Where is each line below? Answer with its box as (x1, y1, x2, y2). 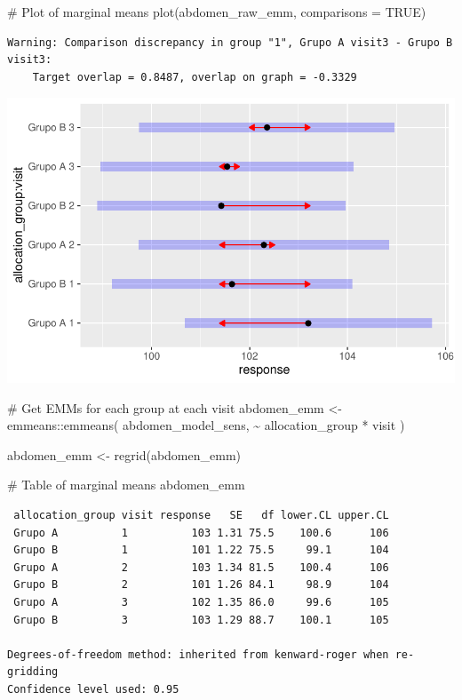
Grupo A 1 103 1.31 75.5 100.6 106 (13, 526, 389, 539)
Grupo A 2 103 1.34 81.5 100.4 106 (13, 561, 389, 574)
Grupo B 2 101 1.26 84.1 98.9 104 (13, 578, 389, 592)
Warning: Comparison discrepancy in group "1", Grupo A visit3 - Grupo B (7, 36, 453, 49)
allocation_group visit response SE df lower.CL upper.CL (13, 509, 389, 522)
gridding (7, 665, 59, 679)
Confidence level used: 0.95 (7, 683, 179, 696)
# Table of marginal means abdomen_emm (7, 475, 245, 494)
